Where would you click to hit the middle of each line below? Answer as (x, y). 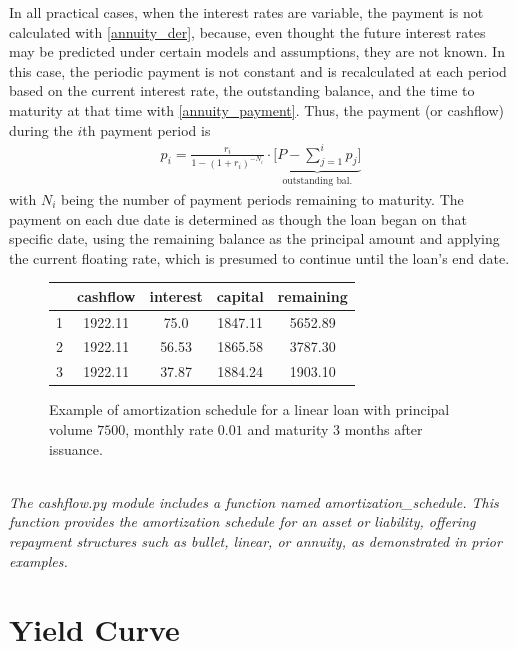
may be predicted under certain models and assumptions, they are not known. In (257, 51)
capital (240, 295)
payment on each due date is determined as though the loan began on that (238, 218)
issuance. (76, 448)
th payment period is (146, 129)
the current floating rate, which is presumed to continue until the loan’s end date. (259, 257)
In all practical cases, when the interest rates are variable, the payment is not (246, 12)
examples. (38, 560)
